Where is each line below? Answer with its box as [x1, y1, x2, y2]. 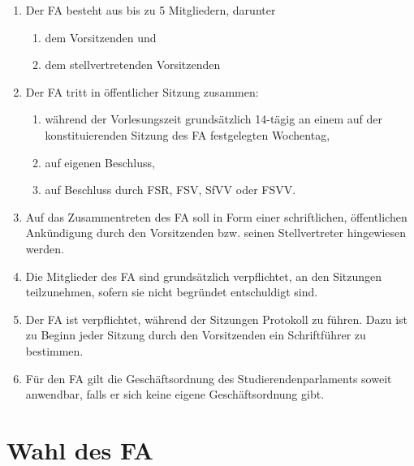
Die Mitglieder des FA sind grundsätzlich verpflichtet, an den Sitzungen [25, 267, 382, 284]
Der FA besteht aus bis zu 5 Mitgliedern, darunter [25, 2, 276, 18]
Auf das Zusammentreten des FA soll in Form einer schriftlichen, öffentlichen [25, 208, 408, 225]
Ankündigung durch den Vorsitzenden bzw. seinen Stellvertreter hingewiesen [25, 224, 407, 241]
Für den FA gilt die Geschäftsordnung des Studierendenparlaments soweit [25, 369, 392, 386]
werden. [25, 239, 64, 257]
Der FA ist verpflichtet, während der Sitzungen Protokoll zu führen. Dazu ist [25, 310, 408, 327]
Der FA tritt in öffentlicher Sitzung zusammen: [25, 83, 259, 100]
